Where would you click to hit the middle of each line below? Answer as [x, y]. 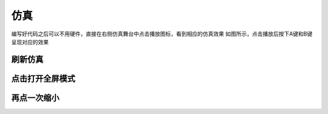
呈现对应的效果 [30, 42]
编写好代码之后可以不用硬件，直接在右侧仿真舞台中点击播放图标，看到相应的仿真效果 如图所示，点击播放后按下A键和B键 [162, 34]
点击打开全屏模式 [43, 78]
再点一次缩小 [35, 97]
